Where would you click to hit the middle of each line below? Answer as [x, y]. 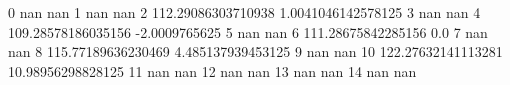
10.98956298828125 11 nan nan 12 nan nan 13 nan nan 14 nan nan [212, 70]
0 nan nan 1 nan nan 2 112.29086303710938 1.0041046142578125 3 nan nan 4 [244, 12]
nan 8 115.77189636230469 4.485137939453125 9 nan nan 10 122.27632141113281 [255, 51]
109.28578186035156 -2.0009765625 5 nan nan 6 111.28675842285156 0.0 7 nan [248, 31]
